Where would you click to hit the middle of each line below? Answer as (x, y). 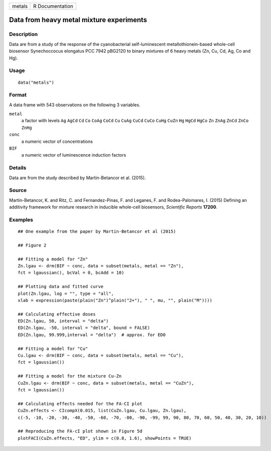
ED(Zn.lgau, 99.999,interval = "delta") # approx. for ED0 (92, 335)
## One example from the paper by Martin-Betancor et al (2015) (97, 231)
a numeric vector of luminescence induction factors (74, 155)
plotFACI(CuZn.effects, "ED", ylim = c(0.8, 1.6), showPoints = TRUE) (105, 438)
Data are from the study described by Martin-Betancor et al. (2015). (77, 178)
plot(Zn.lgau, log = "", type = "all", (66, 293)
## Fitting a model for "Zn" (53, 259)
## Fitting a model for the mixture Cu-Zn (70, 376)
